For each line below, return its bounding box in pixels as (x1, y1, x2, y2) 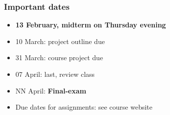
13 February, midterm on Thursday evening (15, 20, 166, 30)
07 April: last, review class (15, 69, 95, 79)
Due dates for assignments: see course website (15, 102, 152, 112)
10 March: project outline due (15, 36, 105, 46)
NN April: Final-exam (15, 85, 86, 95)
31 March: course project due (15, 52, 103, 63)
